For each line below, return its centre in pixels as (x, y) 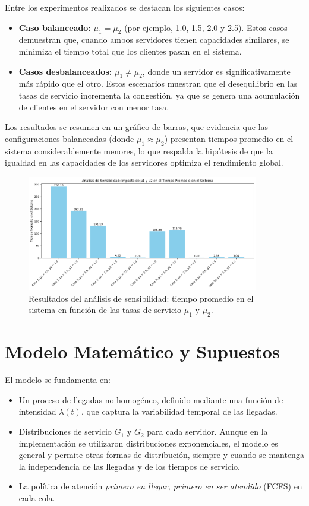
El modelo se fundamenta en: (58, 380)
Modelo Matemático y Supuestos (142, 351)
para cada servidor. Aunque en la (207, 431)
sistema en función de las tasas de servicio (105, 310)
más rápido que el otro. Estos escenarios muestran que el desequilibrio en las (158, 83)
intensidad (37, 411)
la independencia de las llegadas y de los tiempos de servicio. (129, 466)
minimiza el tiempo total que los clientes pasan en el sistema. (130, 51)
